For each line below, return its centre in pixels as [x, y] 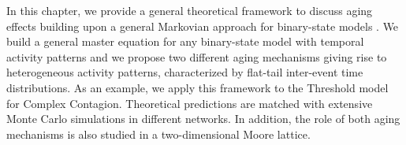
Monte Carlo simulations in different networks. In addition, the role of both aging [203, 119]
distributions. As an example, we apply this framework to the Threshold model [197, 87]
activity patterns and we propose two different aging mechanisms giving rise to [197, 56]
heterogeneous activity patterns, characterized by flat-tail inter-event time [185, 72]
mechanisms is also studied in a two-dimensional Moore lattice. [158, 134]
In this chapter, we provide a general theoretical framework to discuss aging [190, 10]
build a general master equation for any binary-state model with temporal [185, 41]
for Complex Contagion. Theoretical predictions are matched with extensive [190, 103]
